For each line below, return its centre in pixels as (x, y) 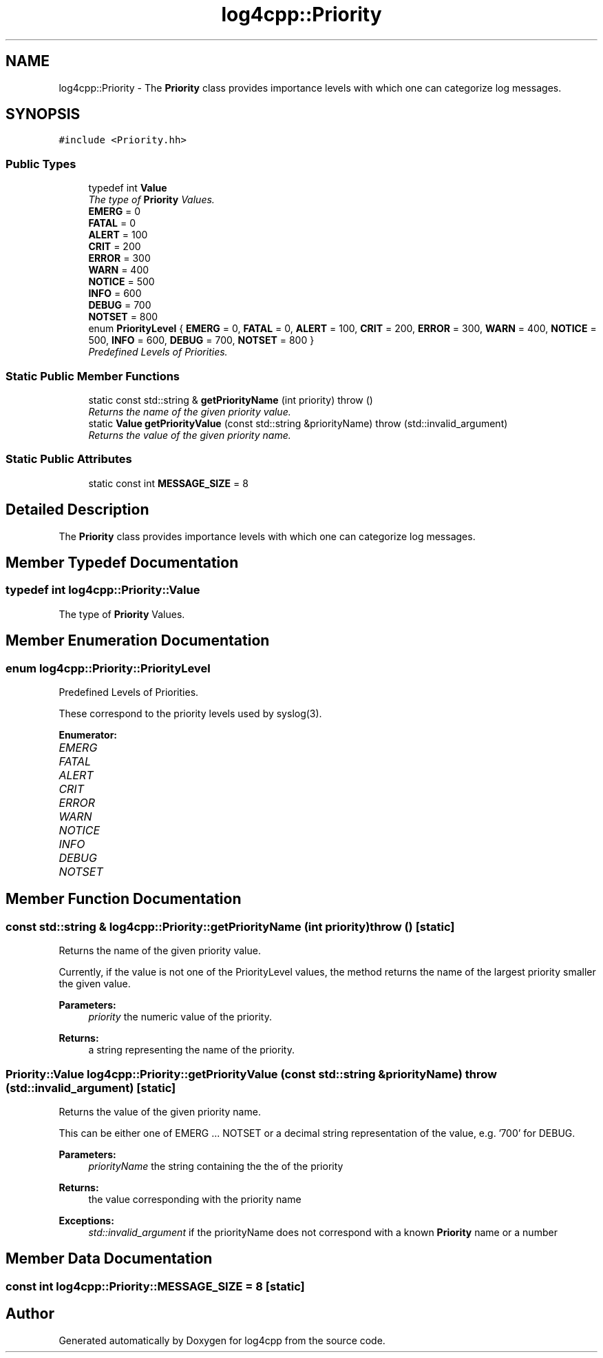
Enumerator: (88, 734)
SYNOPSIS (43, 114)
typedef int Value (128, 188)
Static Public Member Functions (93, 376)
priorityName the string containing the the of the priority (216, 1166)
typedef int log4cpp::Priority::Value (103, 590)
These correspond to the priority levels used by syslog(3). (190, 713)
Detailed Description (77, 510)
